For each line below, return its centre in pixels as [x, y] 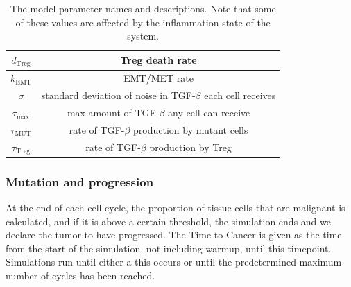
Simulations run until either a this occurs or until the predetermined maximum [174, 262]
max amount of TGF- [113, 113]
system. [143, 36]
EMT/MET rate [159, 78]
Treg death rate [159, 60]
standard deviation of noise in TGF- [118, 95]
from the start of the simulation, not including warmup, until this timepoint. [169, 248]
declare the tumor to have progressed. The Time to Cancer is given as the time [174, 235]
